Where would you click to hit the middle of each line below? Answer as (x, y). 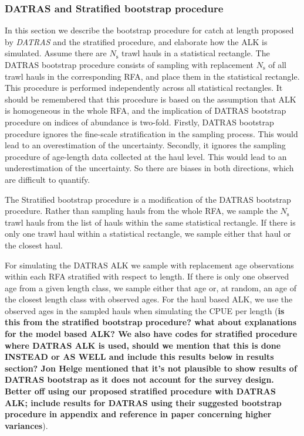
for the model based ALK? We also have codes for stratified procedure (151, 334)
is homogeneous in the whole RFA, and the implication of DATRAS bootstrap (146, 110)
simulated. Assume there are (56, 53)
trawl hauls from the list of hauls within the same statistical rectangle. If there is (150, 222)
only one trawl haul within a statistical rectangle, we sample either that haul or (148, 234)
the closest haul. (34, 245)
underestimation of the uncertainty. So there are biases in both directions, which (149, 168)
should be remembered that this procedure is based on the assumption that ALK (151, 99)
